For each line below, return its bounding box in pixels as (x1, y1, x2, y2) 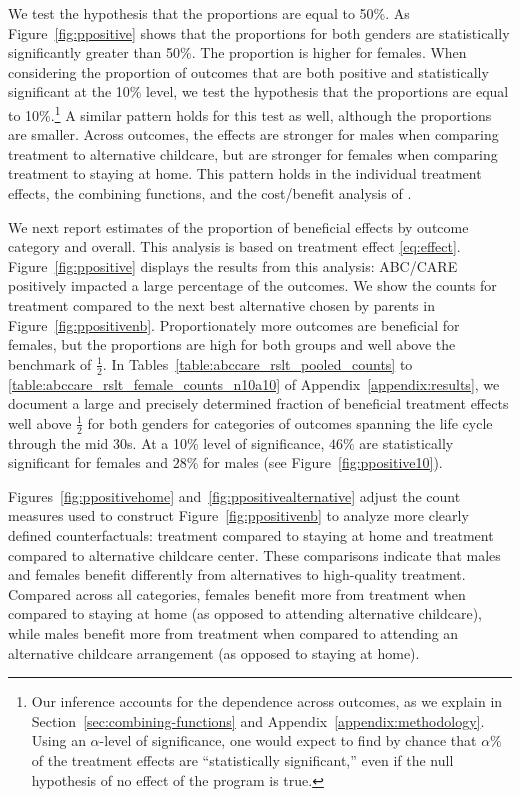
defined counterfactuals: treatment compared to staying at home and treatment (8, 524, 494, 545)
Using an (31, 730, 86, 751)
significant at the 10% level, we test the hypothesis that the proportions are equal (8, 81, 509, 102)
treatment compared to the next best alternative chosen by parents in (8, 294, 435, 315)
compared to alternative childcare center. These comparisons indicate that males (8, 544, 501, 565)
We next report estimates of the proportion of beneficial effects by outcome (8, 216, 469, 237)
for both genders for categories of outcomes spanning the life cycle (87, 412, 493, 433)
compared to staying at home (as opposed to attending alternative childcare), (8, 603, 483, 624)
